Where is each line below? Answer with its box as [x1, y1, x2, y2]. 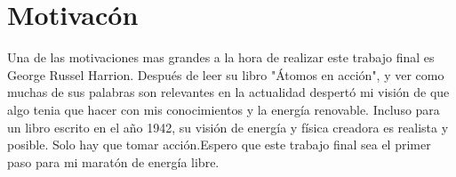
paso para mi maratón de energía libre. [7, 152, 220, 171]
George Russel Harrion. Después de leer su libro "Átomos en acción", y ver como [7, 65, 444, 84]
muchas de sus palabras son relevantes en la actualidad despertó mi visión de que [7, 83, 450, 101]
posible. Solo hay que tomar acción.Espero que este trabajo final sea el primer [7, 135, 431, 154]
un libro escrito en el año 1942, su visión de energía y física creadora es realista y [7, 117, 449, 136]
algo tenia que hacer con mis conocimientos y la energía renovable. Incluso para [7, 100, 440, 118]
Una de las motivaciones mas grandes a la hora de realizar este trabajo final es [7, 48, 435, 67]
